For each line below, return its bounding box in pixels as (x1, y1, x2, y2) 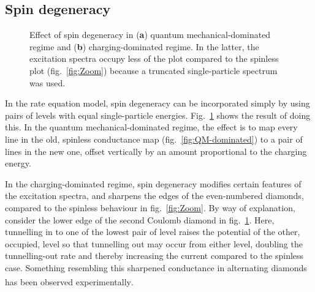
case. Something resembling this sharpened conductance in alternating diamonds (5, 261, 307, 274)
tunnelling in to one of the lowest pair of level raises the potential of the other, (5, 225, 300, 238)
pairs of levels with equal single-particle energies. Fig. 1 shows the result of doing (5, 108, 311, 121)
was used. (29, 76, 66, 89)
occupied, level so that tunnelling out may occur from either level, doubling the (5, 237, 303, 250)
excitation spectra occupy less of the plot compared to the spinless (29, 52, 279, 65)
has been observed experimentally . (5, 275, 134, 288)
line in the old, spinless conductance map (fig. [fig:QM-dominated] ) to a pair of (5, 132, 303, 145)
